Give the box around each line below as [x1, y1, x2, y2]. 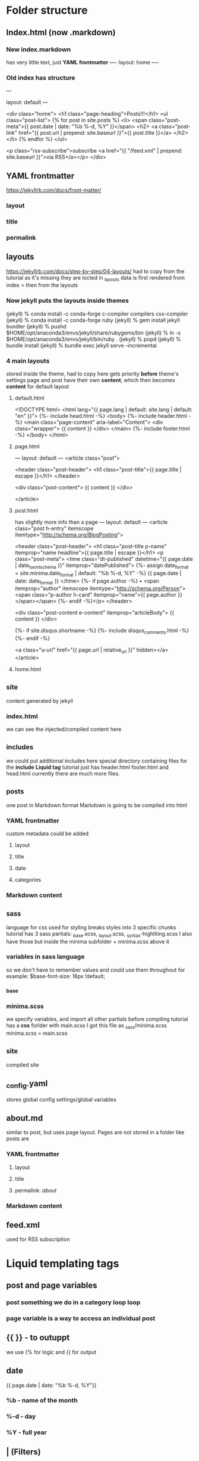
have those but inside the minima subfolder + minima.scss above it [6, 938, 169, 945]
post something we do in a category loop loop [6, 1298, 141, 1306]
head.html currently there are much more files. [6, 770, 120, 777]
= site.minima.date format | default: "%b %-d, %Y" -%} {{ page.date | [14, 569, 182, 578]
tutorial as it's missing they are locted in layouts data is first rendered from [6, 274, 185, 283]
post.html [14, 507, 39, 514]
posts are [6, 1135, 30, 1142]
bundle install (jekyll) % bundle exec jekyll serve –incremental [6, 342, 157, 349]
